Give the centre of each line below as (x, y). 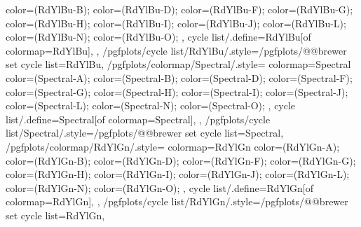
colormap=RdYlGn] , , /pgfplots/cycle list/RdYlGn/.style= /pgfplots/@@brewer (177, 201)
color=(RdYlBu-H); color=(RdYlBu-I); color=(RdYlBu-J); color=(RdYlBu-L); (176, 23)
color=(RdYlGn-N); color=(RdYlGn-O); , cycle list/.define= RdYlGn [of (160, 187)
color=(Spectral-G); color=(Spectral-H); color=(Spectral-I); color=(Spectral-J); (177, 91)
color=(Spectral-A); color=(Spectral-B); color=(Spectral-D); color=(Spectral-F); (179, 77)
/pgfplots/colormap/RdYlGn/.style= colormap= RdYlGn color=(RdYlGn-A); (173, 146)
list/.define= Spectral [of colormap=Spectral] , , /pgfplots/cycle (138, 119)
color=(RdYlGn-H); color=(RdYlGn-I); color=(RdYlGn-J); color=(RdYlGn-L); (178, 174)
